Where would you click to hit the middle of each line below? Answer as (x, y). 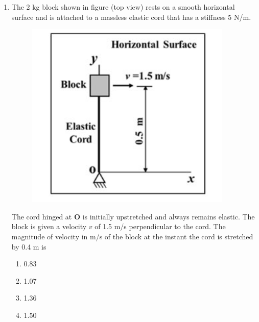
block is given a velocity (49, 226)
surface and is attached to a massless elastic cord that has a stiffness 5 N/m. (131, 17)
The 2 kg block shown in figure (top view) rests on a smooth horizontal (123, 7)
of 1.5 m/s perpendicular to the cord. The (160, 226)
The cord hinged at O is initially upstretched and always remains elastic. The (133, 216)
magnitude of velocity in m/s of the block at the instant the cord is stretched (132, 236)
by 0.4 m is (29, 246)
